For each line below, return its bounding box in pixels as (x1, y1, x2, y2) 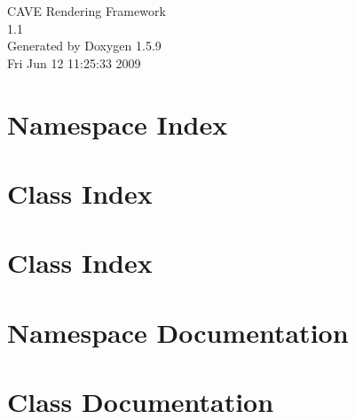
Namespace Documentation (7, 314, 349, 350)
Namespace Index (7, 105, 228, 142)
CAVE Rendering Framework (7, 2, 166, 19)
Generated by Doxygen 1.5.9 (7, 36, 162, 55)
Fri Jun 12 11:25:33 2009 (7, 53, 141, 72)
